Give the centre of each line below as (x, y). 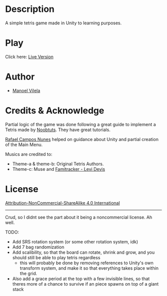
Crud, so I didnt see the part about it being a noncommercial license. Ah (79, 217)
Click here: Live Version (29, 57)
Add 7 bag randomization (38, 247)
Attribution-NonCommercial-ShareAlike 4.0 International (63, 203)
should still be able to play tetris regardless (56, 257)
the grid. (28, 273)
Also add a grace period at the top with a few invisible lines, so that (81, 279)
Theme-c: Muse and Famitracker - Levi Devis (59, 169)
